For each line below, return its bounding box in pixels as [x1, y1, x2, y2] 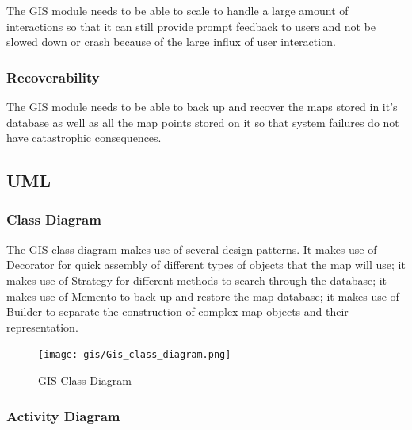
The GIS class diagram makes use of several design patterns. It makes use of [6, 240, 377, 257]
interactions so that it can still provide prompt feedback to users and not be [6, 17, 376, 34]
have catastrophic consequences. [6, 129, 162, 146]
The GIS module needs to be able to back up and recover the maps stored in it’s [6, 98, 398, 114]
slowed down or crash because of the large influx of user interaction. [6, 33, 336, 50]
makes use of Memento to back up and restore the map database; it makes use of [6, 287, 399, 304]
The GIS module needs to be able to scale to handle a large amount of [6, 2, 349, 18]
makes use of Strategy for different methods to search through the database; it [6, 271, 387, 288]
